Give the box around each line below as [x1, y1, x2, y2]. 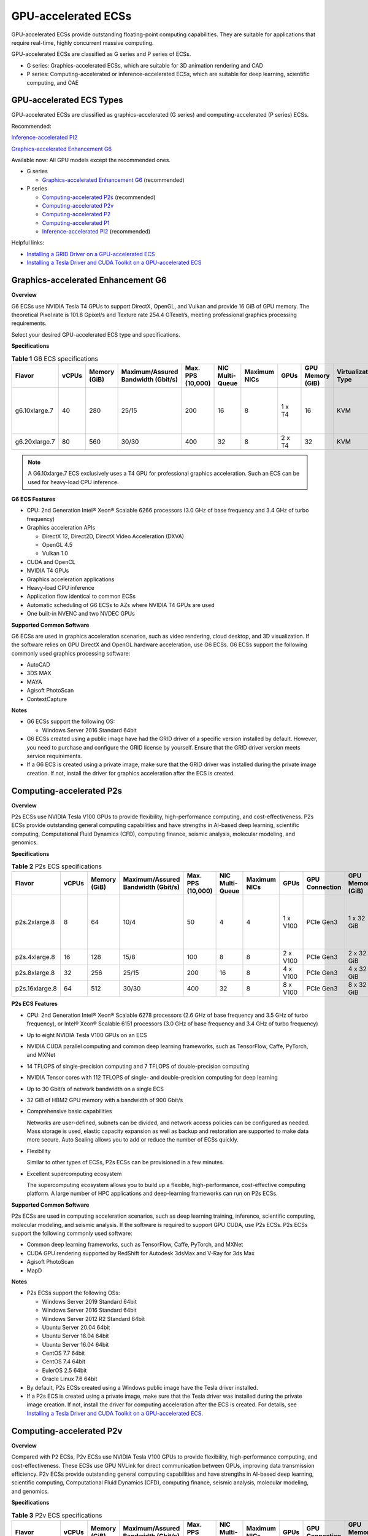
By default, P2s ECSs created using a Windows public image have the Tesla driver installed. [26, 1384, 258, 1391]
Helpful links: [11, 239, 45, 246]
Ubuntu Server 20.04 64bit [42, 1323, 110, 1331]
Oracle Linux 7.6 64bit [42, 1375, 98, 1382]
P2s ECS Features [11, 1000, 58, 1008]
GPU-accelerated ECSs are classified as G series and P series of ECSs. [11, 50, 191, 58]
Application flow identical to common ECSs [26, 593, 136, 600]
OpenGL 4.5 [42, 541, 73, 549]
